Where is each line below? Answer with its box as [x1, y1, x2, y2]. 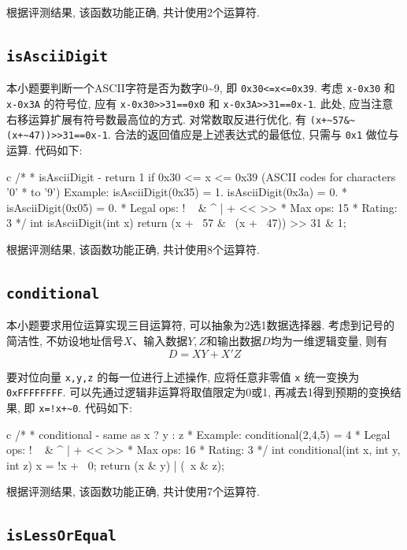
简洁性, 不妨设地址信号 [6, 332, 124, 348]
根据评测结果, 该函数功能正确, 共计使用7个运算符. [6, 483, 260, 500]
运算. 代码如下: [6, 142, 83, 158]
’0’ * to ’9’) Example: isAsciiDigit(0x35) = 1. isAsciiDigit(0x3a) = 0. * [6, 184, 347, 200]
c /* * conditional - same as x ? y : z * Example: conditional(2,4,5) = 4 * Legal [6, 426, 390, 442]
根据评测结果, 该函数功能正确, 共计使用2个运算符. [6, 4, 260, 20]
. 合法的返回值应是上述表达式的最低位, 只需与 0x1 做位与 [107, 126, 399, 143]
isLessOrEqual [6, 527, 117, 544]
